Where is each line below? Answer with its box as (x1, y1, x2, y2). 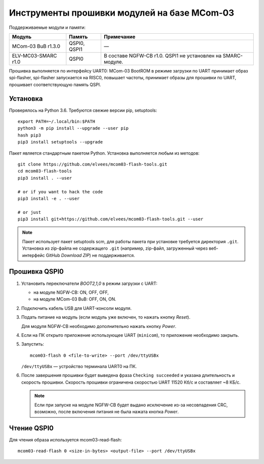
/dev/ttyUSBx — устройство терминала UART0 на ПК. (21, 364, 137, 370)
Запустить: (21, 341, 44, 347)
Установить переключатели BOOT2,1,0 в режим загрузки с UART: (21, 280, 157, 286)
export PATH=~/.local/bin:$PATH (18, 119, 95, 124)
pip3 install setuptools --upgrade (18, 139, 103, 145)
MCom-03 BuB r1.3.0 (12, 43, 61, 49)
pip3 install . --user (18, 175, 72, 181)
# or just (18, 209, 41, 215)
